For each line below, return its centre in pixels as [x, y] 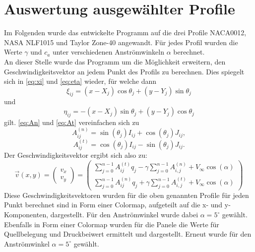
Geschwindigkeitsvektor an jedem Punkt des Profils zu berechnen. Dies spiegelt [124, 71]
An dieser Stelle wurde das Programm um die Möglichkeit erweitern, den [115, 61]
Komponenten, [26, 215]
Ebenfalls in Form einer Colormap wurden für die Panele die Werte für [112, 224]
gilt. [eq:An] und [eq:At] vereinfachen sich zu [72, 122]
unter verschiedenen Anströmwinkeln [108, 52]
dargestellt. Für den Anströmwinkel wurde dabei [124, 215]
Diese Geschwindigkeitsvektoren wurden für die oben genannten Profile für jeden [127, 195]
